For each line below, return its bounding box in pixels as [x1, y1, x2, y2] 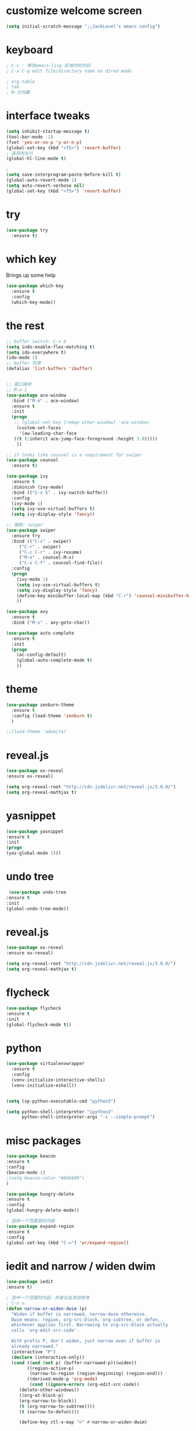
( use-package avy [6, 609, 48, 615]
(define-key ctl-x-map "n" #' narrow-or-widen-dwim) [19, 1419, 148, 1425]
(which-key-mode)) [11, 299, 57, 305]
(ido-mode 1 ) [6, 355, 38, 361]
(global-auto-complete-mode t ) [16, 658, 93, 663]
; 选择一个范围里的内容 [6, 1218, 55, 1224]
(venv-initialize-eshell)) [11, 1082, 77, 1088]
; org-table [6, 78, 35, 84]
